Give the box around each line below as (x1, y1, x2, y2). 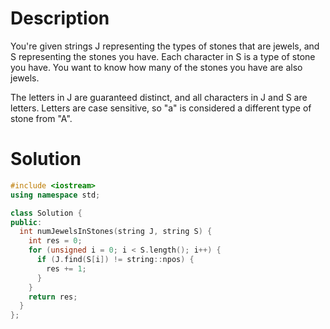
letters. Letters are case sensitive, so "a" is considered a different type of (10, 102, 312, 114)
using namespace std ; (10, 190, 101, 200)
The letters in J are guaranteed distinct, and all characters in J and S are (10, 91, 308, 103)
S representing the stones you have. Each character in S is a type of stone (10, 50, 316, 62)
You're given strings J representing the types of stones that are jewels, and (10, 40, 320, 52)
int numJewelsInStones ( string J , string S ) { (19, 227, 213, 237)
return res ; (28, 292, 78, 302)
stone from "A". (10, 112, 73, 124)
